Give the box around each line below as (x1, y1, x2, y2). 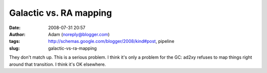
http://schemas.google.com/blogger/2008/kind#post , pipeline (48, 38, 175, 44)
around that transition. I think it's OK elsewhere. (9, 61, 106, 67)
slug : (9, 45, 20, 51)
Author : (9, 31, 26, 37)
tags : (9, 38, 20, 44)
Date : (9, 25, 21, 31)
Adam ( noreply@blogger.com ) (48, 31, 110, 37)
